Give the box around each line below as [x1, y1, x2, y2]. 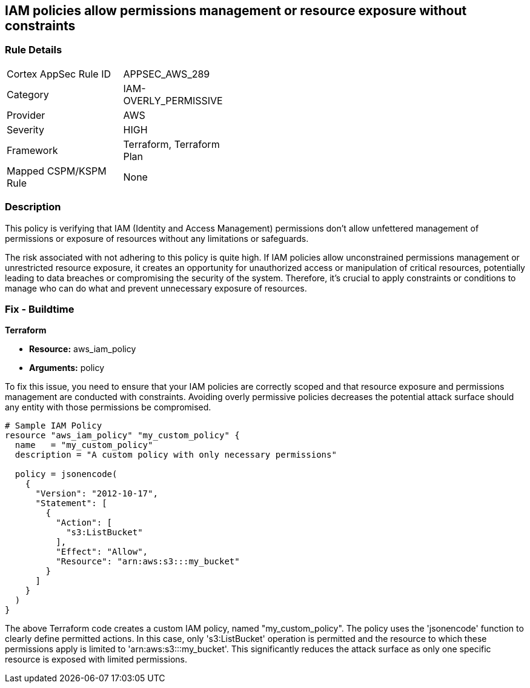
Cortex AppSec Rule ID [7, 67, 111, 80]
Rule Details [5, 44, 62, 56]
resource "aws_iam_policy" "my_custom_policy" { [5, 430, 240, 441]
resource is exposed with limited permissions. [5, 654, 187, 665]
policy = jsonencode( [15, 469, 118, 479]
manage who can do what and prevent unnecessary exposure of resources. [5, 282, 307, 293]
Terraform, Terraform [123, 138, 220, 150]
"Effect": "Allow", [56, 547, 148, 557]
